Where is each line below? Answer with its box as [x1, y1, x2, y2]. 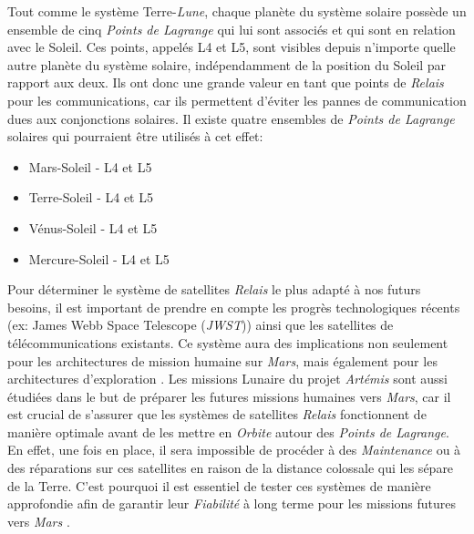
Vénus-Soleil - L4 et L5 [28, 218, 158, 237]
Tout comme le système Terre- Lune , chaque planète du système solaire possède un [7, 2, 467, 20]
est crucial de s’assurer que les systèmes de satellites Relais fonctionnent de [7, 405, 427, 424]
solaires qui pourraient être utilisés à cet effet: [7, 127, 263, 146]
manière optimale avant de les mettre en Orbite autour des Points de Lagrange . [7, 422, 449, 441]
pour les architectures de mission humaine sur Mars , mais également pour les [7, 351, 438, 370]
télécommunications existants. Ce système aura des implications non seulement [7, 333, 448, 352]
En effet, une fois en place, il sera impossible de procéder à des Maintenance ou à [7, 440, 461, 459]
